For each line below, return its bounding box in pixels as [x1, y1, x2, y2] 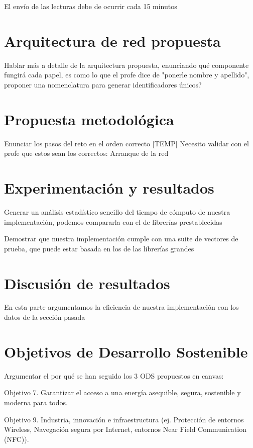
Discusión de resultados [4, 273, 170, 293]
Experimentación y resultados [4, 177, 214, 198]
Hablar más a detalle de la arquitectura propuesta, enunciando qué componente [4, 59, 249, 70]
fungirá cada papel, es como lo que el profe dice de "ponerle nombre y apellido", [4, 69, 249, 80]
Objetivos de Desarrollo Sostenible [4, 341, 248, 362]
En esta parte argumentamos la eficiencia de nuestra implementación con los [4, 302, 239, 312]
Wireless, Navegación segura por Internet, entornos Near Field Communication [4, 424, 246, 434]
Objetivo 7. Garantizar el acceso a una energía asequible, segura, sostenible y [4, 387, 241, 398]
